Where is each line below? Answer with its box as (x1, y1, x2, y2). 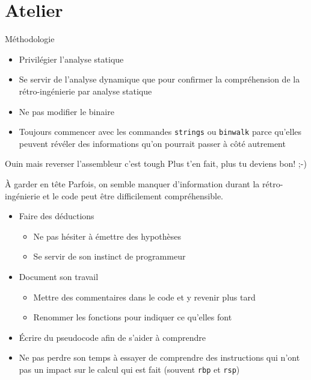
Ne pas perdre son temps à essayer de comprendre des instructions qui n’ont (19, 351, 300, 364)
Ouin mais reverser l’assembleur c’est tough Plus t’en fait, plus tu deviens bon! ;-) (5, 157, 307, 170)
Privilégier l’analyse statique (19, 52, 124, 65)
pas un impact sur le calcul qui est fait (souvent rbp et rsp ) (19, 363, 240, 375)
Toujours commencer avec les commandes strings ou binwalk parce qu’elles (19, 125, 302, 138)
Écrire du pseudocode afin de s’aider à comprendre (19, 331, 206, 343)
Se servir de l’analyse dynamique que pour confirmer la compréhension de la (19, 73, 300, 86)
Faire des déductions (19, 210, 94, 222)
